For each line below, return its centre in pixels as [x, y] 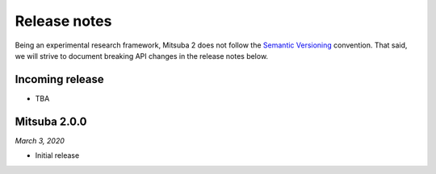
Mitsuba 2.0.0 [51, 121]
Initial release [57, 155]
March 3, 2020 [40, 140]
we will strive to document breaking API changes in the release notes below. [142, 56]
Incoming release [59, 79]
